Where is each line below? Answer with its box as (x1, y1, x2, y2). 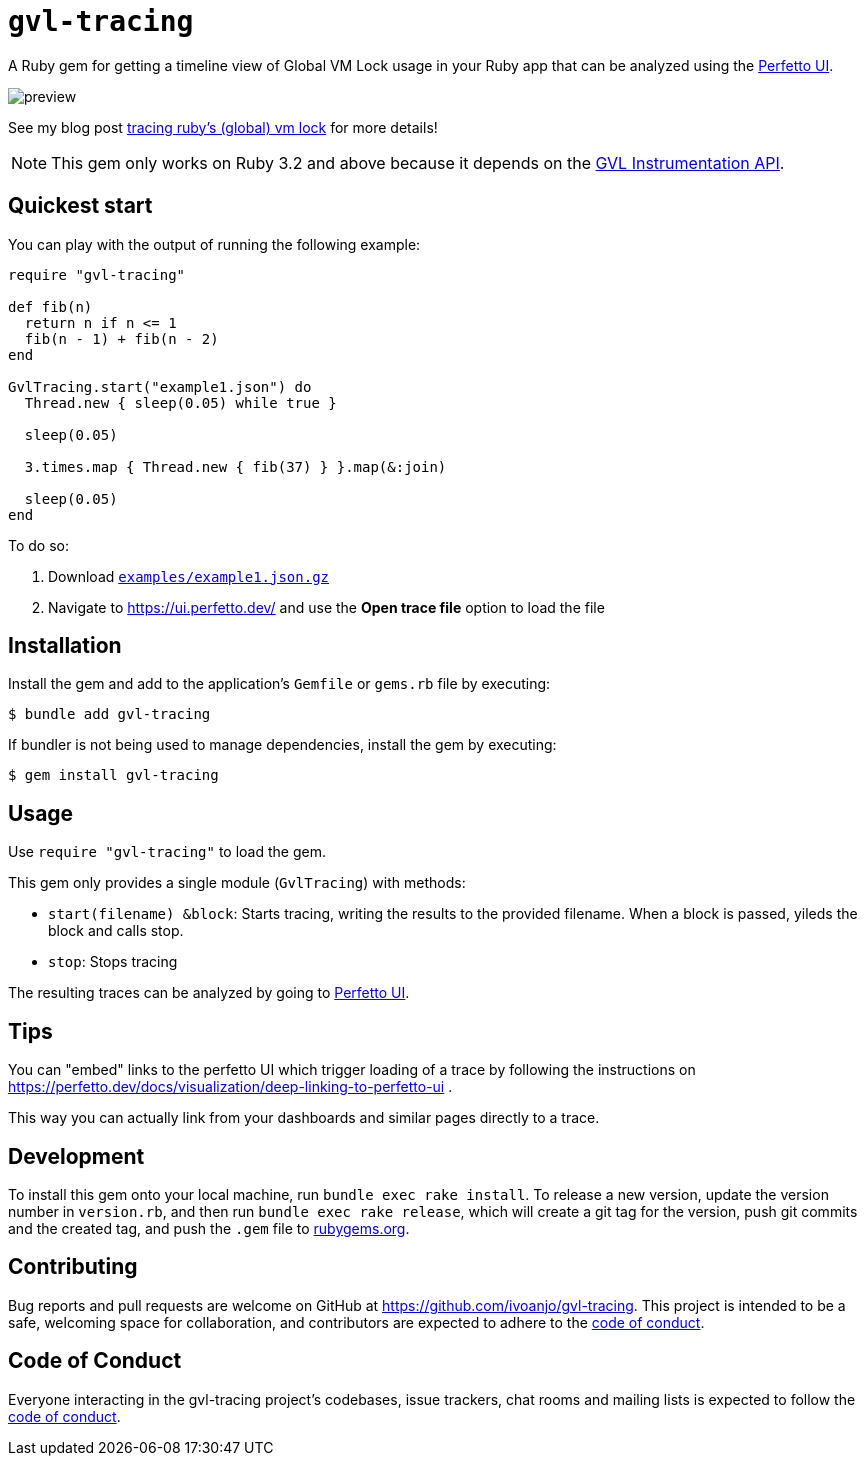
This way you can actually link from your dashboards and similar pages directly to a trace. (8, 1109, 600, 1127)
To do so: (8, 536, 69, 554)
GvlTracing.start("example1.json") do (8, 378, 312, 395)
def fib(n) (8, 298, 93, 315)
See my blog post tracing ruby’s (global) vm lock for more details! (8, 118, 438, 136)
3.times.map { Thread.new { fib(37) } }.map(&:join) (24, 458, 447, 475)
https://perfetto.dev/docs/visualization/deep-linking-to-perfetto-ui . (8, 1078, 453, 1096)
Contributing (8, 1254, 138, 1280)
